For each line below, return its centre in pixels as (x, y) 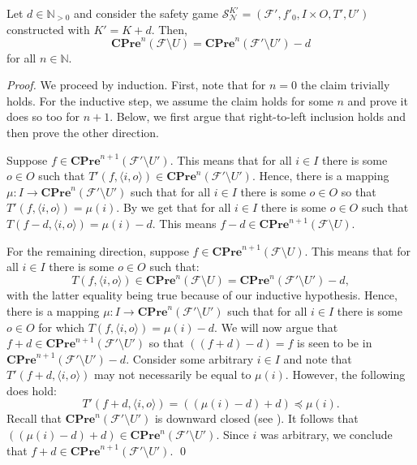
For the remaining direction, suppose (98, 250)
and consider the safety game (146, 13)
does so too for (43, 116)
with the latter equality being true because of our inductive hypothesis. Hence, (202, 295)
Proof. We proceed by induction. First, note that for (136, 85)
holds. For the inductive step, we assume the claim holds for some (170, 100)
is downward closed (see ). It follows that (256, 418)
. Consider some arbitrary (190, 358)
